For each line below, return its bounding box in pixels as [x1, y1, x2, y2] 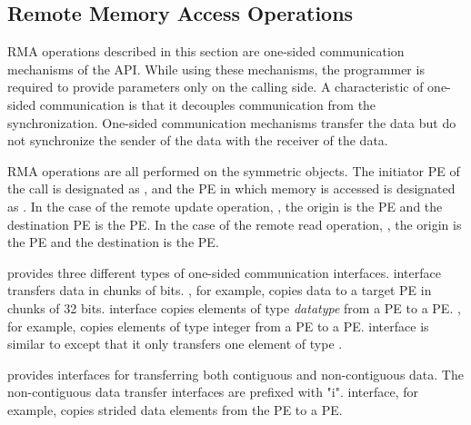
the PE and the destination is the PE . [7, 232, 219, 252]
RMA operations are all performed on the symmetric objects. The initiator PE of [7, 161, 460, 180]
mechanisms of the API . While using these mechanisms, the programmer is [7, 59, 425, 78]
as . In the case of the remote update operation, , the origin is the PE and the [7, 196, 443, 215]
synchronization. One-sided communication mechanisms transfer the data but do [7, 113, 456, 132]
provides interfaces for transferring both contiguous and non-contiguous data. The [7, 364, 464, 383]
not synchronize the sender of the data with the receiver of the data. [7, 131, 388, 150]
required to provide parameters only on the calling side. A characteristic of [7, 77, 424, 96]
